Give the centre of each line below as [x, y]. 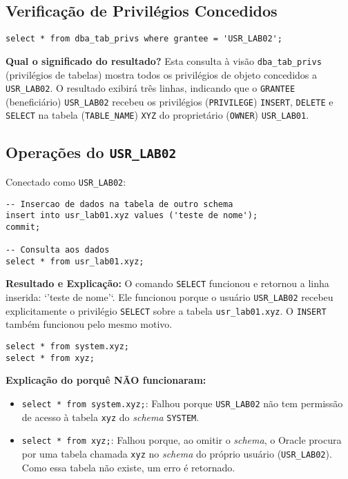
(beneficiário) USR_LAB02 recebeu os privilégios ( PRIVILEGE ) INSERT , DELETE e [170, 101]
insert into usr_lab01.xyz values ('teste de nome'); [132, 216]
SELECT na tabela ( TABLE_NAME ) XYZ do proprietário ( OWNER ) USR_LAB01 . [157, 115]
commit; [23, 227]
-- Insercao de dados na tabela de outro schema [119, 204]
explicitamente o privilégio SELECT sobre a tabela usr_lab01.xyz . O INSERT [166, 310]
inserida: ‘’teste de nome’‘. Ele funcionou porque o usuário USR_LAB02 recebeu [170, 297]
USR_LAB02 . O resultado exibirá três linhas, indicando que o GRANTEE [151, 88]
